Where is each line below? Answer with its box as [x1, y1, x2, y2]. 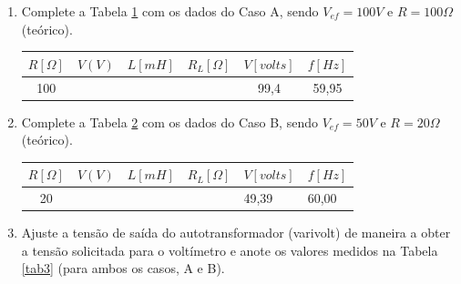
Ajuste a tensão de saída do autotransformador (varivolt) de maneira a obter [21, 223, 451, 242]
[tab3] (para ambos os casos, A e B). [21, 259, 225, 278]
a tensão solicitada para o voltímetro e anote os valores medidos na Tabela [21, 240, 438, 259]
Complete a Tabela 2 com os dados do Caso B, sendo [21, 112, 318, 131]
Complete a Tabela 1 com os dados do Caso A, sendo [21, 2, 319, 20]
